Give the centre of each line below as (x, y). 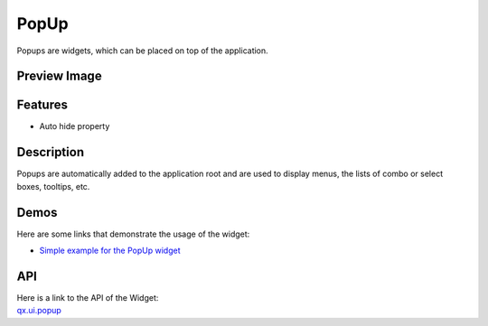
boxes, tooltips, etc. (53, 186)
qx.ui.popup (39, 311)
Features (42, 105)
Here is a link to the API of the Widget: (88, 297)
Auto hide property (75, 126)
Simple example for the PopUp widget (110, 251)
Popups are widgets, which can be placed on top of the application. (142, 51)
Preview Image (60, 76)
